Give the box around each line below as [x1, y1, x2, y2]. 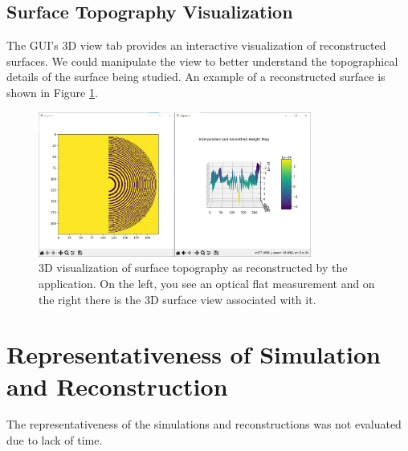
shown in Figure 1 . [6, 83, 98, 100]
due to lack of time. [6, 432, 103, 449]
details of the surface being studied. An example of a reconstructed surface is [6, 68, 386, 85]
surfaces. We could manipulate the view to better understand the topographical [6, 52, 398, 69]
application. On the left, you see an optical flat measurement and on [39, 274, 375, 291]
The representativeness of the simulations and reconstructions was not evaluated [6, 416, 402, 433]
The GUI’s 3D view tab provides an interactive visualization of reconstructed [6, 37, 386, 54]
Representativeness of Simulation [6, 338, 381, 371]
